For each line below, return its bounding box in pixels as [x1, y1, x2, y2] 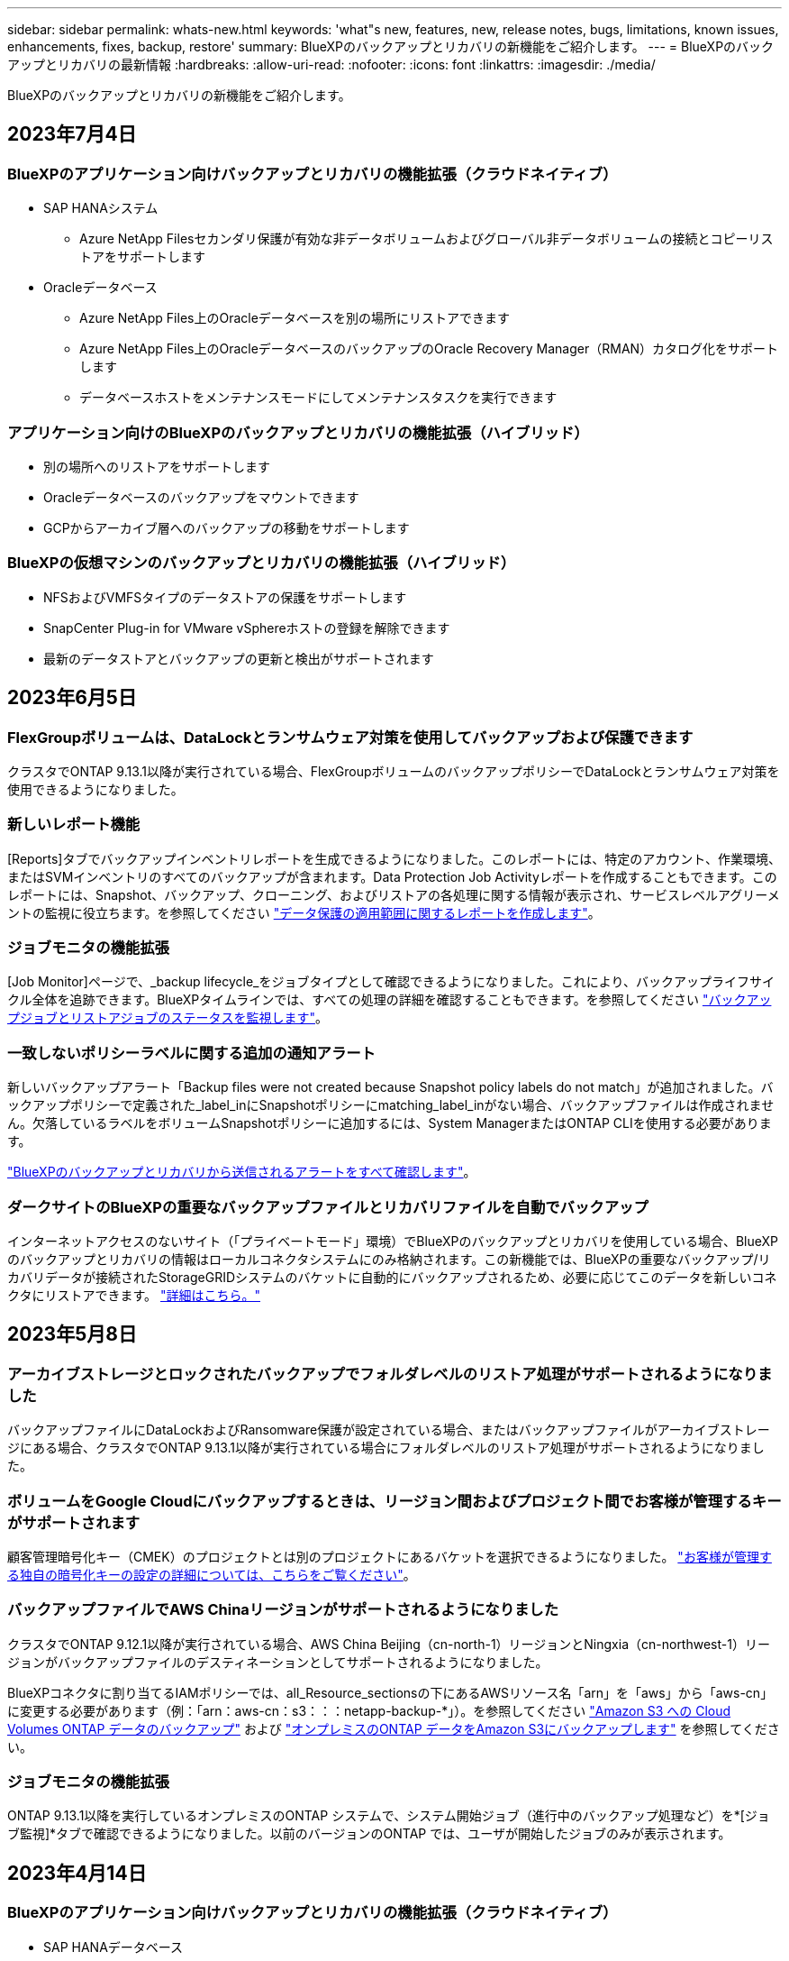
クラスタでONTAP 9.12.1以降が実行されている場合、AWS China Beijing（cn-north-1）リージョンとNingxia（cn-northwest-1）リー [7, 1636, 770, 1652]
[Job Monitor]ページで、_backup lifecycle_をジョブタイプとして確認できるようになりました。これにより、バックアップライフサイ [7, 974, 775, 990]
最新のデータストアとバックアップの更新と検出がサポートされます [43, 650, 434, 666]
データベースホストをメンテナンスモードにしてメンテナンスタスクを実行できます [79, 389, 558, 406]
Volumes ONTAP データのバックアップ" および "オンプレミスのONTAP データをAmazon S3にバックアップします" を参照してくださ [7, 1720, 780, 1736]
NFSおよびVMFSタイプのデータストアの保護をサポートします [43, 589, 407, 605]
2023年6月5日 [7, 686, 137, 710]
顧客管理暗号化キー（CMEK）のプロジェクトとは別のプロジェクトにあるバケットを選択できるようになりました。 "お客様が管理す [7, 1548, 772, 1564]
